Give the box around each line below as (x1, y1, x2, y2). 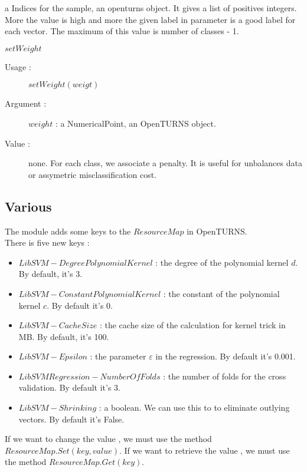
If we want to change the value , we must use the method (5, 433, 212, 445)
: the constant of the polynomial (163, 287, 280, 299)
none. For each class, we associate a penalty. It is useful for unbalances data (28, 157, 302, 169)
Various (5, 197, 52, 215)
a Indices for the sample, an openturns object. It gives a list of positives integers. (5, 2, 297, 14)
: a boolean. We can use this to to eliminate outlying (99, 401, 290, 414)
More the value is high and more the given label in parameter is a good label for (5, 13, 296, 25)
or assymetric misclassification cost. (28, 168, 157, 180)
